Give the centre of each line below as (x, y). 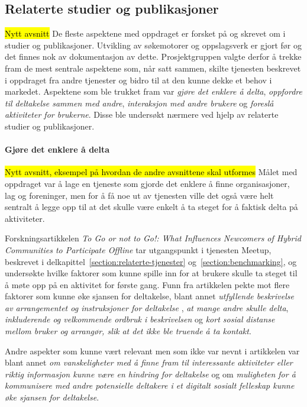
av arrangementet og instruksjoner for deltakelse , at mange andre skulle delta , (147, 307)
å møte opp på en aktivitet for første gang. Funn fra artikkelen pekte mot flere (147, 284)
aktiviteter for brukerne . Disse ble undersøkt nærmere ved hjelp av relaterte (142, 114)
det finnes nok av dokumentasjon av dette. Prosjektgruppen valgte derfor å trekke (153, 56)
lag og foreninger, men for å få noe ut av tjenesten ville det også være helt (139, 195)
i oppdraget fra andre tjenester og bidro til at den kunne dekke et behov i (138, 80)
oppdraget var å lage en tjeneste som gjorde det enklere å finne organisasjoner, (147, 183)
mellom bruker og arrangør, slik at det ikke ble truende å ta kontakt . (128, 331)
